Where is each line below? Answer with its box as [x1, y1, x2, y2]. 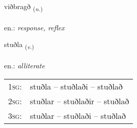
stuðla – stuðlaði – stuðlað [30, 80, 123, 92]
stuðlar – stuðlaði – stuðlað [30, 109, 126, 121]
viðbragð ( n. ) [4, 1, 43, 13]
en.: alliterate [4, 60, 45, 71]
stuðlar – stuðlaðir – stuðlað [30, 95, 129, 107]
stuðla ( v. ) [4, 39, 34, 51]
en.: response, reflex [4, 22, 65, 32]
